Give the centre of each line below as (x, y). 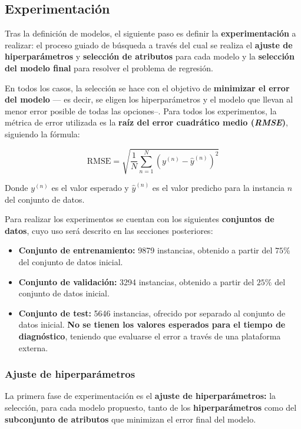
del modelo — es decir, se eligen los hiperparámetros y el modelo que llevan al (149, 99)
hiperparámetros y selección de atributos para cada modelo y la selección (150, 56)
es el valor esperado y (90, 188)
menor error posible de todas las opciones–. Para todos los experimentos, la (141, 110)
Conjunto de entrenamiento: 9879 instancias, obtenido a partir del (145, 250)
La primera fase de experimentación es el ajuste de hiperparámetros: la (140, 396)
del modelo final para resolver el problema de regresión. (109, 67)
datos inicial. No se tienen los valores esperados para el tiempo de (152, 324)
